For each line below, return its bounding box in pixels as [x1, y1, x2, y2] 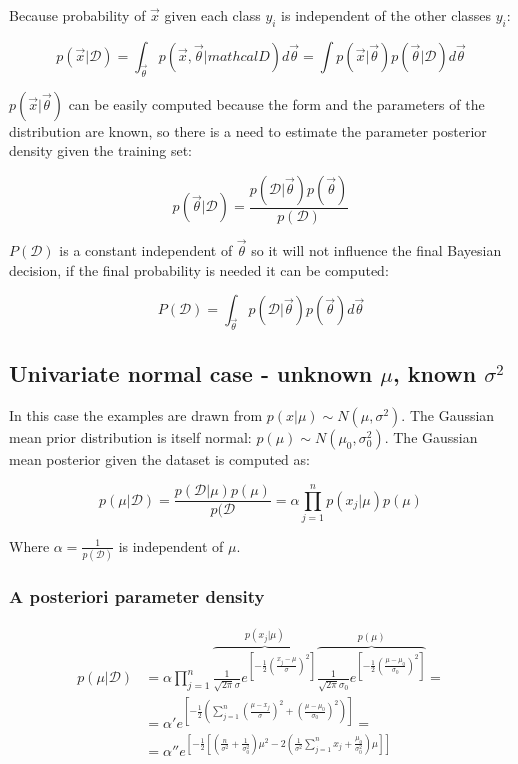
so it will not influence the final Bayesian [251, 240, 502, 261]
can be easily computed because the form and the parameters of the [68, 93, 485, 114]
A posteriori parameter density [9, 584, 265, 609]
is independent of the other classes [281, 5, 492, 25]
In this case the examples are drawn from [9, 405, 263, 426]
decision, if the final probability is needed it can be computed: [9, 259, 389, 280]
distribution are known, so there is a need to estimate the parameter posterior [9, 120, 487, 141]
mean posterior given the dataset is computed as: [9, 449, 310, 470]
